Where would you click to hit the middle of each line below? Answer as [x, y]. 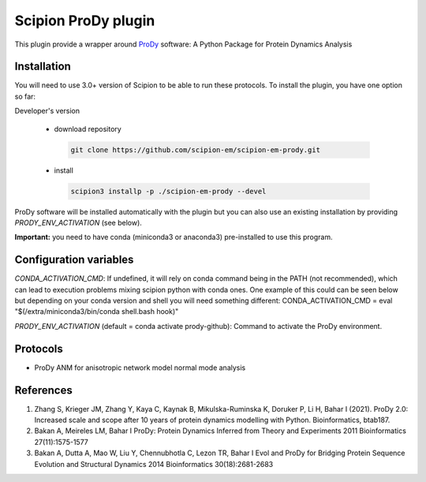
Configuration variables [74, 260]
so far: [25, 96]
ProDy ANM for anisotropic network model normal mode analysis [140, 368]
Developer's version [47, 111]
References [43, 390]
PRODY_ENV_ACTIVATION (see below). [78, 222]
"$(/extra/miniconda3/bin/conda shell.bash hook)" [97, 312]
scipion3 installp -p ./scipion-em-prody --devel [168, 191]
